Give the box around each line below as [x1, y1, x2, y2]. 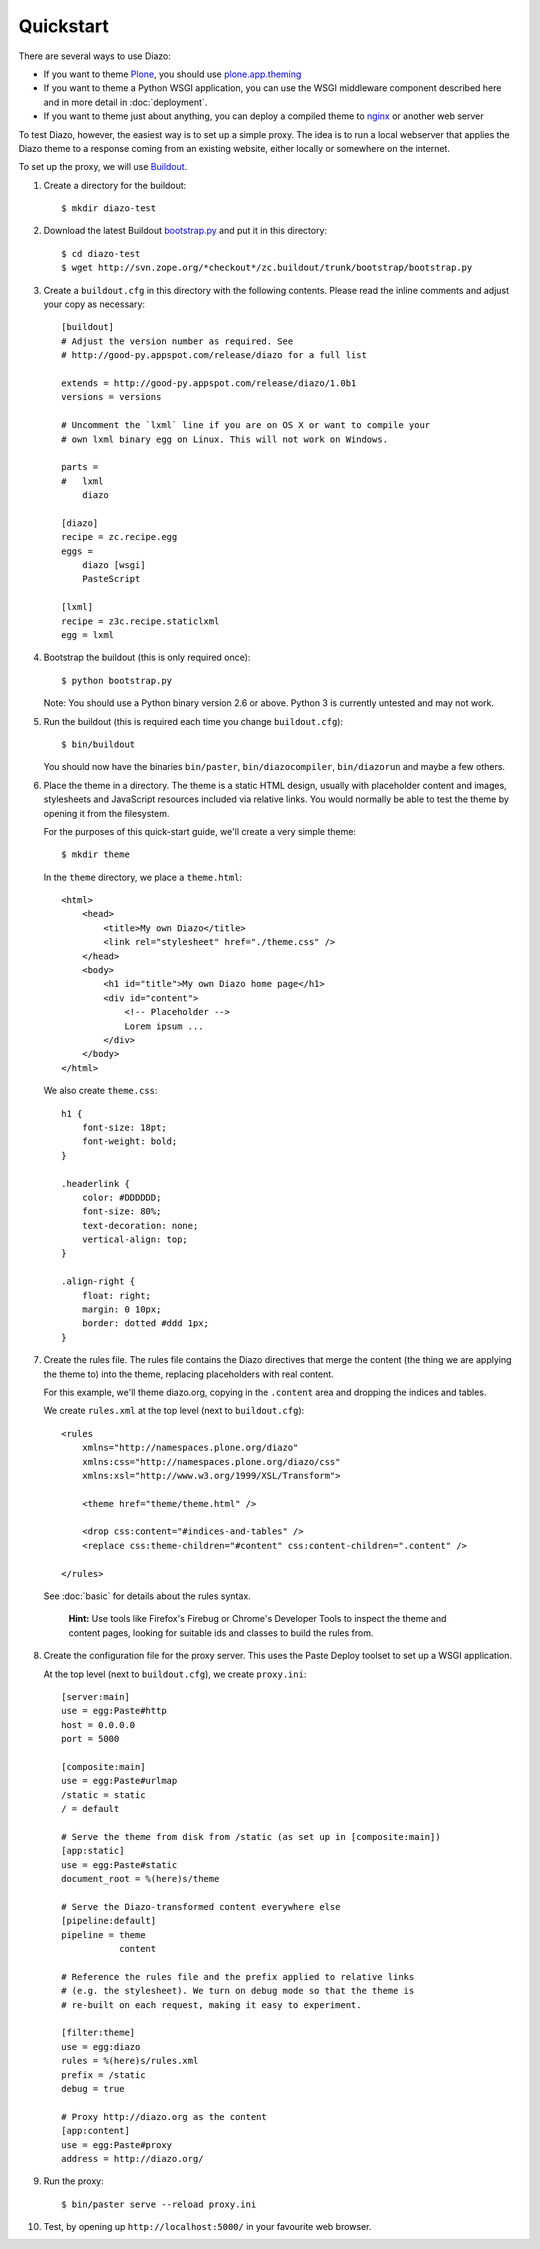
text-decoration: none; [81, 1220, 199, 1231]
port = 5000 [61, 1733, 120, 1745]
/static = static [61, 1789, 146, 1800]
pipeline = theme [61, 1929, 146, 1940]
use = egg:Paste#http [61, 1705, 167, 1717]
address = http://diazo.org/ [61, 2153, 204, 2164]
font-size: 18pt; [81, 1121, 167, 1133]
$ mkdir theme [61, 849, 130, 860]
